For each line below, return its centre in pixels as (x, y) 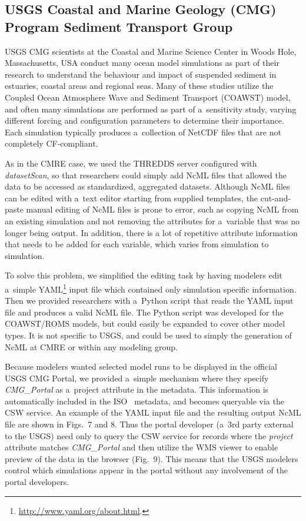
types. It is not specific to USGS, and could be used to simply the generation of (148, 335)
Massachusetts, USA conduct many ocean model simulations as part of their (142, 63)
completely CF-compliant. (51, 143)
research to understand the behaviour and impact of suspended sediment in (141, 74)
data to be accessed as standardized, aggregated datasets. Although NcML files (147, 186)
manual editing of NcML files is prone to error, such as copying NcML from (162, 209)
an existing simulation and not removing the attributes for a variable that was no (152, 220)
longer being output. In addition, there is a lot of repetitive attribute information (151, 232)
